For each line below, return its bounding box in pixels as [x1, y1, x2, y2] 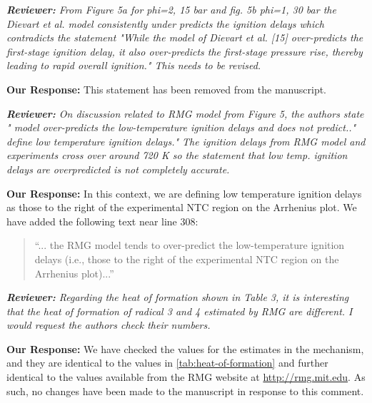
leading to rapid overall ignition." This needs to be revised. [6, 58, 261, 73]
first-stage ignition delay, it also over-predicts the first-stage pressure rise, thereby [6, 44, 363, 58]
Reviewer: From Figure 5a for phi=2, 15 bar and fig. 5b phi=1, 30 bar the [6, 2, 336, 16]
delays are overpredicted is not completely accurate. [6, 161, 230, 176]
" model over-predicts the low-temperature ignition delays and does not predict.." [6, 120, 356, 135]
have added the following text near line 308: [6, 213, 198, 228]
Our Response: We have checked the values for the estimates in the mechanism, [6, 341, 364, 356]
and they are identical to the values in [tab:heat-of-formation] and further [6, 355, 328, 370]
